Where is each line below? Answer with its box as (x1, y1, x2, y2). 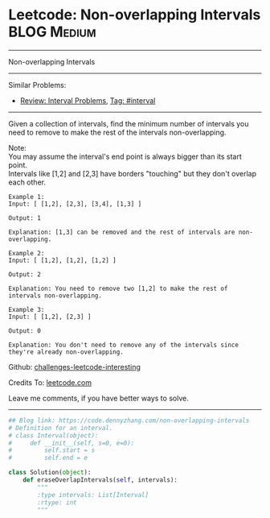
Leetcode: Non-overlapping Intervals (8, 6, 261, 24)
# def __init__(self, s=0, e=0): (8, 439, 135, 447)
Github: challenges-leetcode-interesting (8, 362, 141, 371)
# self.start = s (8, 446, 95, 454)
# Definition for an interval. (8, 424, 113, 432)
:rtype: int (37, 498, 78, 507)
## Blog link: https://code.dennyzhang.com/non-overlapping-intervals (8, 416, 250, 425)
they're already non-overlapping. (8, 348, 125, 356)
